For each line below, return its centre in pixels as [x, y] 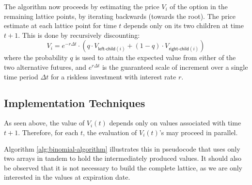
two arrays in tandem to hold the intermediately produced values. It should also [123, 158]
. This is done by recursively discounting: [79, 35]
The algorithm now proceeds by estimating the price [82, 6]
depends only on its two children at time [184, 25]
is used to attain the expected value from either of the [156, 57]
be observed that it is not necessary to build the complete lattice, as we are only [123, 167]
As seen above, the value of [44, 123]
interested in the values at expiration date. [67, 177]
